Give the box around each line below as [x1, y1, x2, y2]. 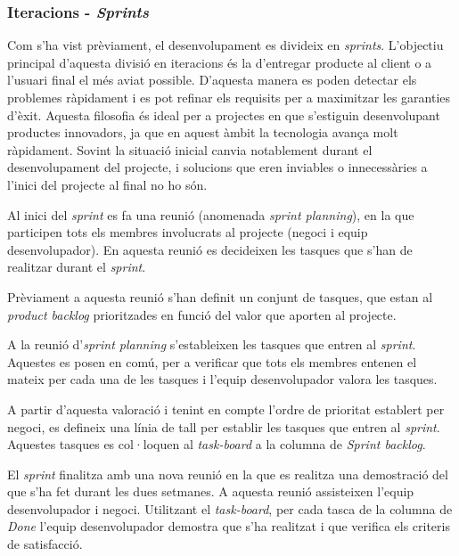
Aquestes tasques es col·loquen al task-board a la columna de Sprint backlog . [7, 435, 426, 454]
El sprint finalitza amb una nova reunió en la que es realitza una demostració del [7, 464, 448, 483]
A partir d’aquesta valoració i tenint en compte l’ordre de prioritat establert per [7, 399, 445, 418]
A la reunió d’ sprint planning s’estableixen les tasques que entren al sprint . [7, 335, 416, 354]
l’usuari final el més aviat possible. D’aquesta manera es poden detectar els [7, 70, 417, 89]
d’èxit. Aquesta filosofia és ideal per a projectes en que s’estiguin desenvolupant [7, 105, 440, 124]
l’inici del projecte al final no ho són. [7, 175, 208, 193]
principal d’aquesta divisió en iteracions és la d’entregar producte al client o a [7, 53, 432, 71]
